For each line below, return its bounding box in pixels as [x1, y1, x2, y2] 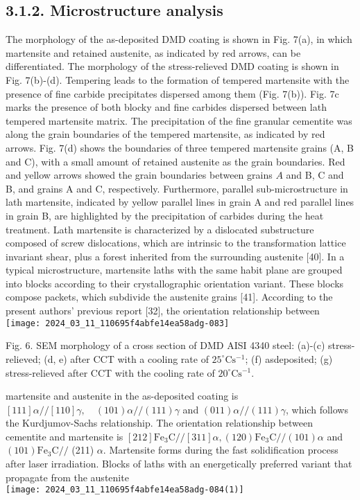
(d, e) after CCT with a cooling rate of [44, 351, 209, 366]
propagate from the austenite [6, 470, 129, 484]
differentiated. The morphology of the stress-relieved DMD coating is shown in [6, 59, 339, 73]
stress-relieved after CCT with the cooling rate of [6, 365, 215, 380]
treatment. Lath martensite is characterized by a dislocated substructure [6, 222, 314, 236]
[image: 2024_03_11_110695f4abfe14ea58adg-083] [6, 318, 230, 328]
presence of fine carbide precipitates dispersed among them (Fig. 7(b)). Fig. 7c [6, 86, 339, 100]
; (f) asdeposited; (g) [245, 351, 333, 366]
